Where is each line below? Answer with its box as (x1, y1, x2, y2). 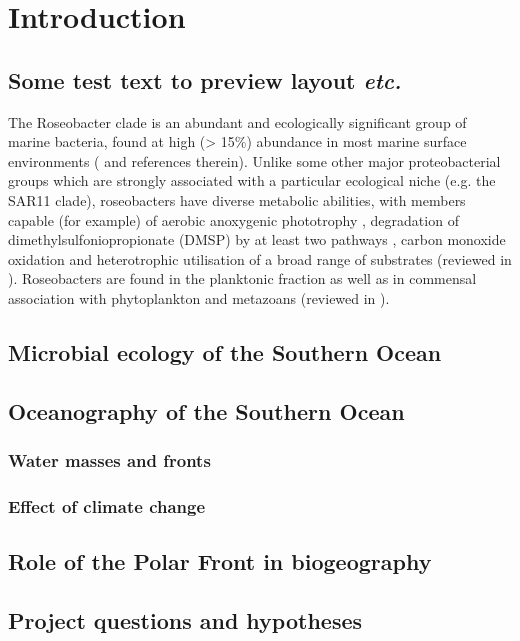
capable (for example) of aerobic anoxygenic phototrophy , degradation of (8, 209, 459, 230)
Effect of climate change (8, 493, 206, 518)
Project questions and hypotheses (8, 604, 363, 635)
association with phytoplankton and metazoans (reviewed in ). (8, 287, 390, 308)
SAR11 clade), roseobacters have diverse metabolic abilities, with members (8, 189, 466, 210)
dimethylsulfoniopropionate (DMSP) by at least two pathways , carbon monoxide (8, 229, 506, 250)
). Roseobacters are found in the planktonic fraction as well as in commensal (8, 268, 477, 289)
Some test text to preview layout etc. (8, 64, 402, 95)
